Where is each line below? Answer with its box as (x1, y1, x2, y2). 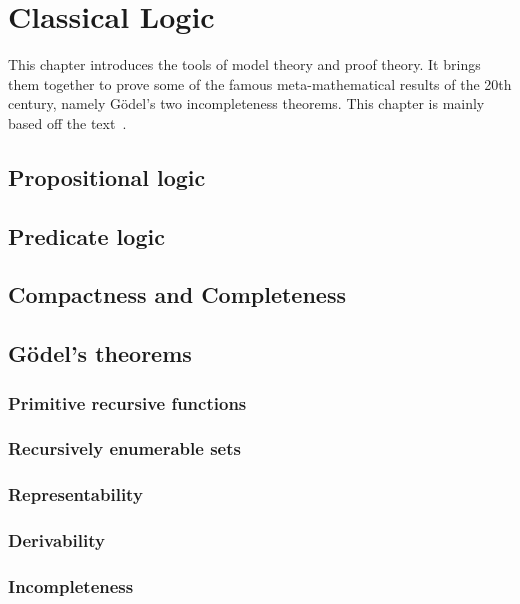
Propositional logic (8, 161, 206, 192)
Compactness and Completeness (8, 279, 346, 310)
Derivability (8, 528, 105, 553)
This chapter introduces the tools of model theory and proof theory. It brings (8, 54, 481, 75)
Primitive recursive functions (8, 390, 247, 415)
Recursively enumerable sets (8, 436, 241, 461)
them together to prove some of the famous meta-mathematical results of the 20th (8, 73, 512, 94)
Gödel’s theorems (8, 338, 192, 369)
